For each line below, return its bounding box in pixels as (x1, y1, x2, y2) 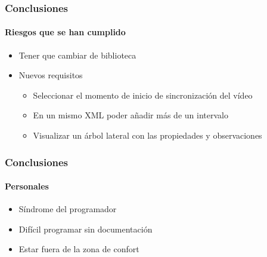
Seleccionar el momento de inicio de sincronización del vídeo (33, 88, 253, 101)
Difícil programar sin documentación (18, 222, 153, 235)
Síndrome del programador (18, 203, 117, 215)
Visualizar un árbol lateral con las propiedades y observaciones (33, 129, 262, 142)
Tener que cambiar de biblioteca (18, 48, 136, 61)
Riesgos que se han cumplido (5, 26, 126, 38)
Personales (5, 180, 49, 192)
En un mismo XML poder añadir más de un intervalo (33, 109, 228, 121)
